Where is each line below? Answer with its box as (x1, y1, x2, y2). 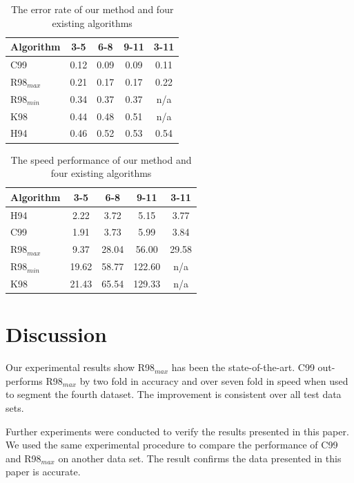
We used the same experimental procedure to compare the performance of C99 (6, 437, 338, 452)
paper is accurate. (6, 464, 81, 479)
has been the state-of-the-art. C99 (171, 360, 315, 375)
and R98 (6, 451, 41, 465)
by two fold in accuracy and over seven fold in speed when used (79, 373, 348, 388)
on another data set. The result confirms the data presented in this (58, 451, 342, 465)
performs (6, 373, 43, 388)
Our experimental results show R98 (6, 360, 155, 375)
